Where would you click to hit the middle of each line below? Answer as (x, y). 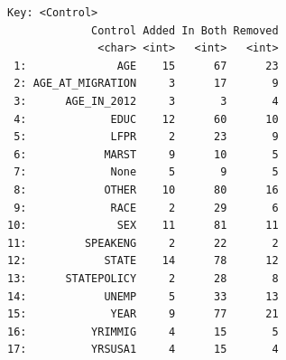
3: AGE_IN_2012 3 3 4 (146, 101)
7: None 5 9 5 (146, 172)
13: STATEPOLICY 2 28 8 (143, 278)
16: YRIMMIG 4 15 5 (143, 332)
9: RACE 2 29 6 (146, 208)
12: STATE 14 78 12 (143, 261)
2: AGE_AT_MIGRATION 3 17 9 (146, 84)
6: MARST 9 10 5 (146, 154)
